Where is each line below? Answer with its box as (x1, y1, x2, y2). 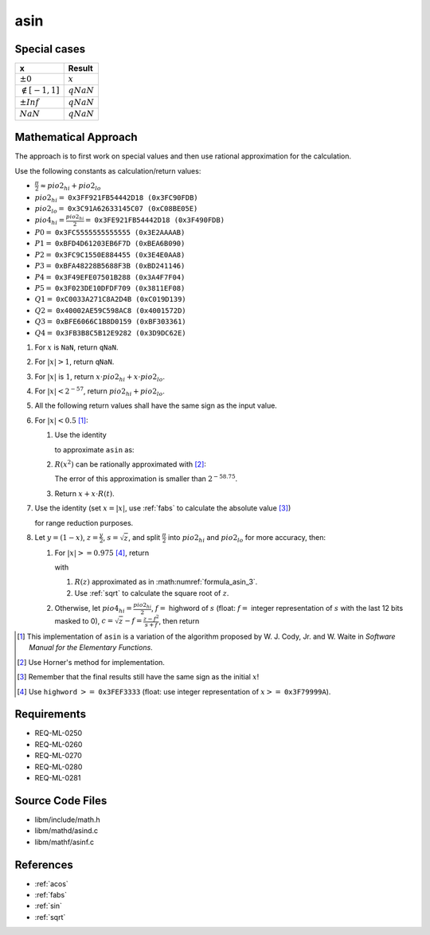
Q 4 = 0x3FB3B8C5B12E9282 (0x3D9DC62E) (34, 328, 186, 338)
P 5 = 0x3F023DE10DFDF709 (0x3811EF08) (34, 284, 186, 292)
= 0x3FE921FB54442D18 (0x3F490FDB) (84, 216, 225, 225)
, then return (158, 616, 200, 625)
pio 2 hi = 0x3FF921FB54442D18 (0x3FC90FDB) (34, 193, 198, 204)
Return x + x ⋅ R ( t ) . (54, 488, 115, 498)
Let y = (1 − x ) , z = (34, 532, 99, 542)
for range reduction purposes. (34, 518, 134, 527)
